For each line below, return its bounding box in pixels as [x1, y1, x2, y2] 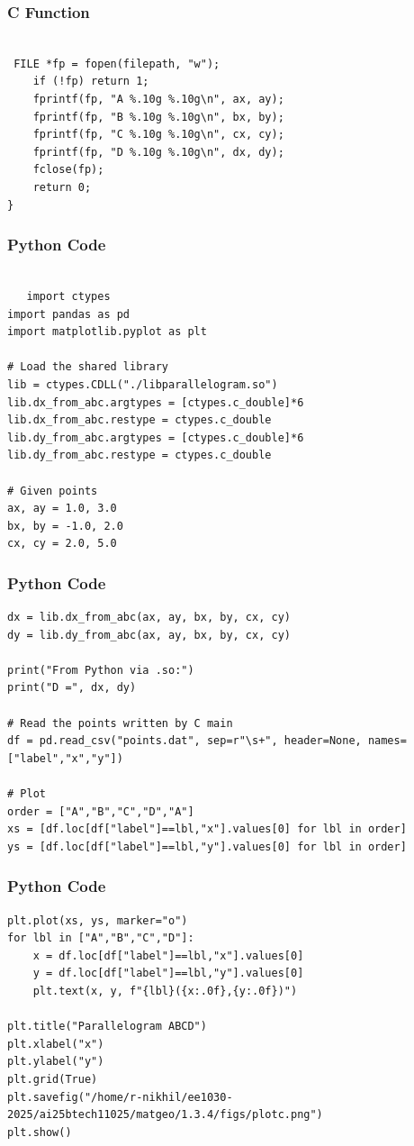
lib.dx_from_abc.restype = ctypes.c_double [7, 414, 272, 427]
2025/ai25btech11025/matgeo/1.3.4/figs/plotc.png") [7, 1108, 323, 1122]
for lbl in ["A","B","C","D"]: [7, 932, 194, 945]
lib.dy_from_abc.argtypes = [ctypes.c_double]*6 [7, 431, 304, 444]
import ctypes [26, 289, 111, 303]
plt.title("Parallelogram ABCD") [7, 1020, 207, 1033]
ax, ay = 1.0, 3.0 [7, 502, 117, 515]
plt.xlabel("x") [7, 1037, 104, 1050]
